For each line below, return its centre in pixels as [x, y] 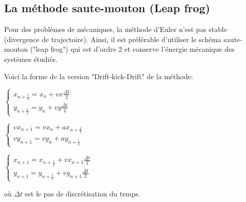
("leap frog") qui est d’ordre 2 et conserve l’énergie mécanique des [132, 49]
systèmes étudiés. [31, 59]
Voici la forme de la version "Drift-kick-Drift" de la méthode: [99, 76]
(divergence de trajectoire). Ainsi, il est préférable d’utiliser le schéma [113, 39]
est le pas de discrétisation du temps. [83, 193]
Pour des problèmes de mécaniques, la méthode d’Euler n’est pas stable [116, 29]
